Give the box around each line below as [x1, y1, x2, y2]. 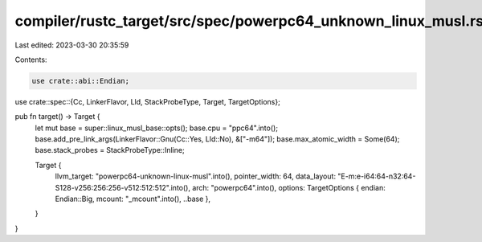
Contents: [14, 55, 47, 64]
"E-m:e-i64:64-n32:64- [337, 171, 416, 181]
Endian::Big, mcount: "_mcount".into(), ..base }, [55, 194, 211, 204]
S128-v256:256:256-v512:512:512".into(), [55, 183, 190, 192]
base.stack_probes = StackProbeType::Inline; [35, 146, 185, 155]
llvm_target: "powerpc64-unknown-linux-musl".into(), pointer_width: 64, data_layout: [55, 171, 337, 181]
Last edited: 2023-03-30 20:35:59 [14, 40, 129, 50]
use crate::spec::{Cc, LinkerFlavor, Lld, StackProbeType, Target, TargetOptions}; [14, 96, 280, 106]
